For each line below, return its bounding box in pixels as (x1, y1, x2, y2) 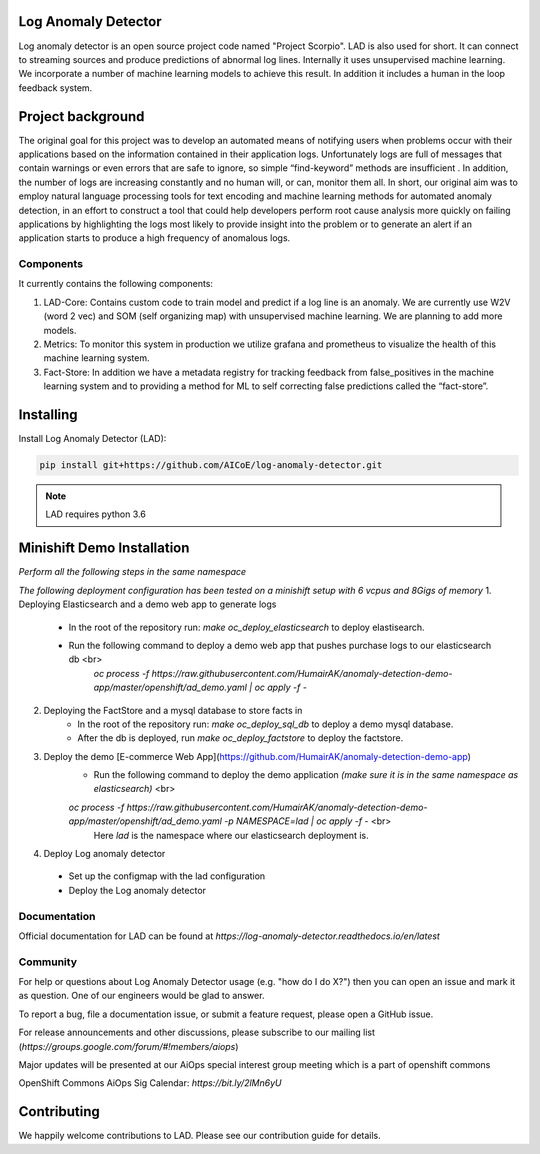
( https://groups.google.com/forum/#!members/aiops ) (18, 1040, 239, 1052)
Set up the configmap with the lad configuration (68, 870, 266, 882)
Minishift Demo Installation (18, 540, 190, 557)
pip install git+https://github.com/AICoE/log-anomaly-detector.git (39, 460, 383, 471)
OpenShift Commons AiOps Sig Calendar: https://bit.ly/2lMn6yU (18, 1077, 282, 1089)
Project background (18, 108, 145, 125)
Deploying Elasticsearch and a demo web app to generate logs (18, 598, 277, 610)
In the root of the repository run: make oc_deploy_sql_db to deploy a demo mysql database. (77, 718, 454, 730)
